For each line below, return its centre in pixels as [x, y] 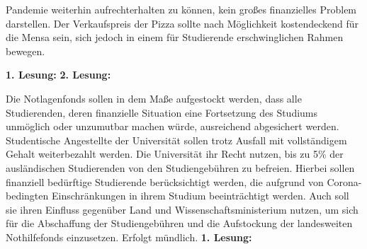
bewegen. [26, 51]
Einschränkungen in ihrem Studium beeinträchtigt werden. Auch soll [200, 196]
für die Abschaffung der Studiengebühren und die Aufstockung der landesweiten [179, 223]
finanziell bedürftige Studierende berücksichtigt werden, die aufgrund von [165, 181]
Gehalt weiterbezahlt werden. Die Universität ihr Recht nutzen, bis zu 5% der [175, 154]
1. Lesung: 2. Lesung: [58, 75]
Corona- [344, 181]
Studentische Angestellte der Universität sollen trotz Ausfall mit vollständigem [176, 140]
